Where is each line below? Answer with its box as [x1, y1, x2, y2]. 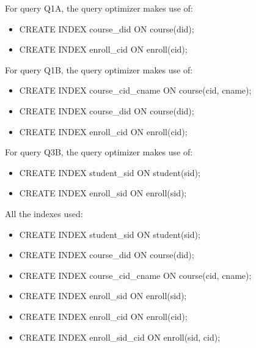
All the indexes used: [5, 207, 83, 220]
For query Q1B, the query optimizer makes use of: [5, 63, 193, 76]
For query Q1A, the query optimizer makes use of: [5, 2, 193, 14]
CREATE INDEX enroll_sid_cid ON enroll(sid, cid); [19, 330, 221, 343]
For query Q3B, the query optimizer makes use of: [5, 146, 193, 158]
